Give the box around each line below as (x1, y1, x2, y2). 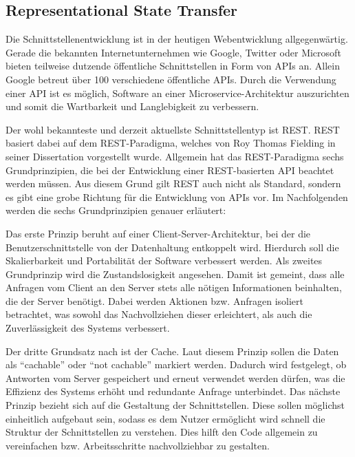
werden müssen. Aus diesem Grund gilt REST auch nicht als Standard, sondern (6, 176, 341, 191)
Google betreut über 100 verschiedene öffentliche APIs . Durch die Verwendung (6, 72, 336, 86)
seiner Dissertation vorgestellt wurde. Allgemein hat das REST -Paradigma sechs (6, 149, 344, 163)
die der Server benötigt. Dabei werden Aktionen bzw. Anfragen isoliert (6, 293, 303, 308)
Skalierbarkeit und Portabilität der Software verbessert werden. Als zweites (6, 253, 323, 268)
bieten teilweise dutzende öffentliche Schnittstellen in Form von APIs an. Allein (6, 59, 340, 73)
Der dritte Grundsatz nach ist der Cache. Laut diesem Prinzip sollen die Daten (6, 343, 339, 358)
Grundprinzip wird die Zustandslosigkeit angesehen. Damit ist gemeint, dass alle (6, 266, 345, 281)
